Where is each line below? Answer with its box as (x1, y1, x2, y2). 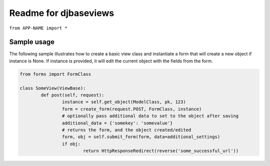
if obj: (61, 141, 81, 147)
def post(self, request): (40, 92, 104, 98)
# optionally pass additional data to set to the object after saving (61, 113, 239, 119)
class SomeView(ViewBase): (19, 85, 86, 91)
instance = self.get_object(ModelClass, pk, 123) (61, 99, 186, 105)
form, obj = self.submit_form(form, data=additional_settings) (61, 134, 220, 140)
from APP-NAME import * (9, 25, 67, 31)
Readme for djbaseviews (9, 7, 114, 18)
